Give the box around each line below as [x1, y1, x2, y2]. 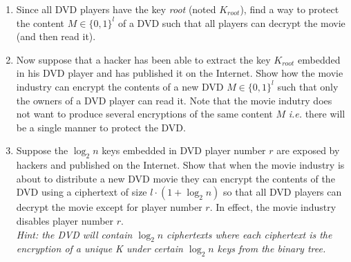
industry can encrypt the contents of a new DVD [16, 79, 224, 93]
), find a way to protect [240, 2, 339, 16]
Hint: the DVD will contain [16, 227, 133, 241]
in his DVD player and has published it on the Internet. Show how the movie [16, 66, 343, 80]
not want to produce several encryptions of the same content [16, 106, 273, 121]
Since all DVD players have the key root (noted [16, 2, 216, 16]
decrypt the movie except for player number [16, 200, 202, 214]
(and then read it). [16, 29, 96, 44]
